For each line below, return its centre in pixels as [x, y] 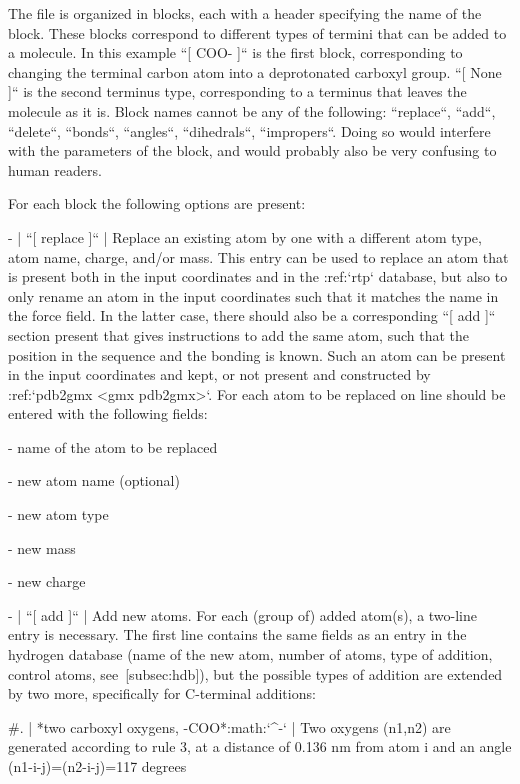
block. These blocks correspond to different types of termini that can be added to [257, 32]
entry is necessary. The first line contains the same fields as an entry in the [237, 634]
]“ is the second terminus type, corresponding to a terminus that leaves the [237, 91]
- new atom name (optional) [94, 480]
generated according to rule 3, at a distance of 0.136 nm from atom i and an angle [260, 746]
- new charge [47, 581]
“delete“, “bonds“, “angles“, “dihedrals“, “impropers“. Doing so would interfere [249, 130]
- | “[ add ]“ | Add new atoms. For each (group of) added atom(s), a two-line [243, 614]
